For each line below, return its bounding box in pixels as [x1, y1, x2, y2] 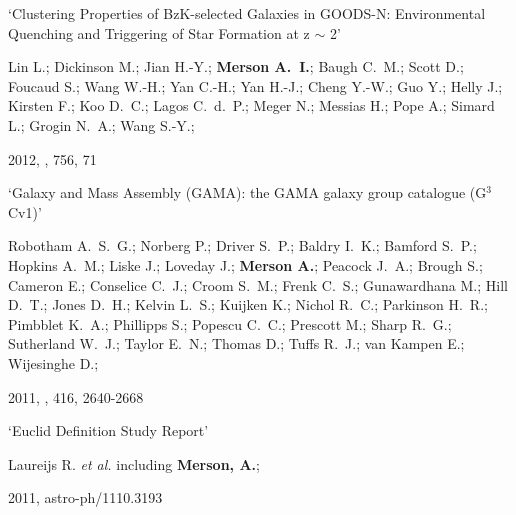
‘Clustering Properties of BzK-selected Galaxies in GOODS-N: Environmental [8, 3, 486, 23]
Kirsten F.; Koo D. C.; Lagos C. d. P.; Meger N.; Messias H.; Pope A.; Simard [8, 95, 495, 116]
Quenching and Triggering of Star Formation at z [8, 22, 310, 43]
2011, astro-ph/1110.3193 [8, 487, 163, 508]
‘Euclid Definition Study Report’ [8, 420, 209, 441]
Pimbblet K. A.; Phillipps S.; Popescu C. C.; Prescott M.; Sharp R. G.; [8, 313, 452, 334]
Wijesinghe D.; [8, 352, 99, 373]
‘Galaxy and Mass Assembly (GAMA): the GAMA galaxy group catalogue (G [8, 182, 487, 203]
